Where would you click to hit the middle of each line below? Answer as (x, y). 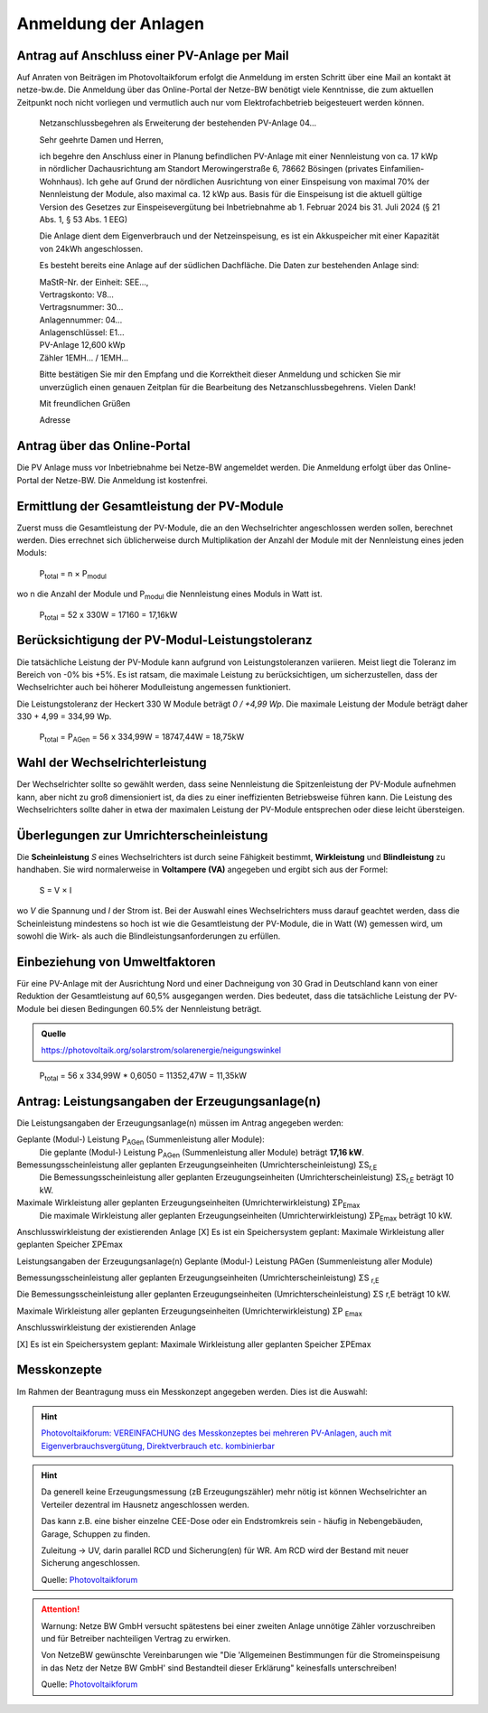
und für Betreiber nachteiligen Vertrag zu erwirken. (136, 1638)
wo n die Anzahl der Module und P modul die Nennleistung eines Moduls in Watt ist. (169, 594)
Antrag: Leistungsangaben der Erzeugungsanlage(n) (169, 1101)
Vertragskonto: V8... (77, 295)
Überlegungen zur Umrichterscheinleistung (142, 835)
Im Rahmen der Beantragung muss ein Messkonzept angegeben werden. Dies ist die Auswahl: (192, 1391)
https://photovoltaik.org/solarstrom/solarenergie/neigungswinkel (161, 1050)
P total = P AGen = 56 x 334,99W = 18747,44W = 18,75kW (141, 738)
